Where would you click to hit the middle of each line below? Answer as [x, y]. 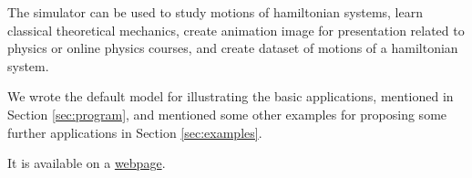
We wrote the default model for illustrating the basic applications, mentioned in [231, 96]
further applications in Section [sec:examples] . [135, 132]
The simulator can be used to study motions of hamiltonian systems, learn [215, 12]
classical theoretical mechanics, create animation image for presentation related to [236, 30]
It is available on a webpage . [87, 163]
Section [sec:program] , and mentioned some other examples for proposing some [227, 114]
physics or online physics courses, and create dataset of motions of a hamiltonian [233, 48]
